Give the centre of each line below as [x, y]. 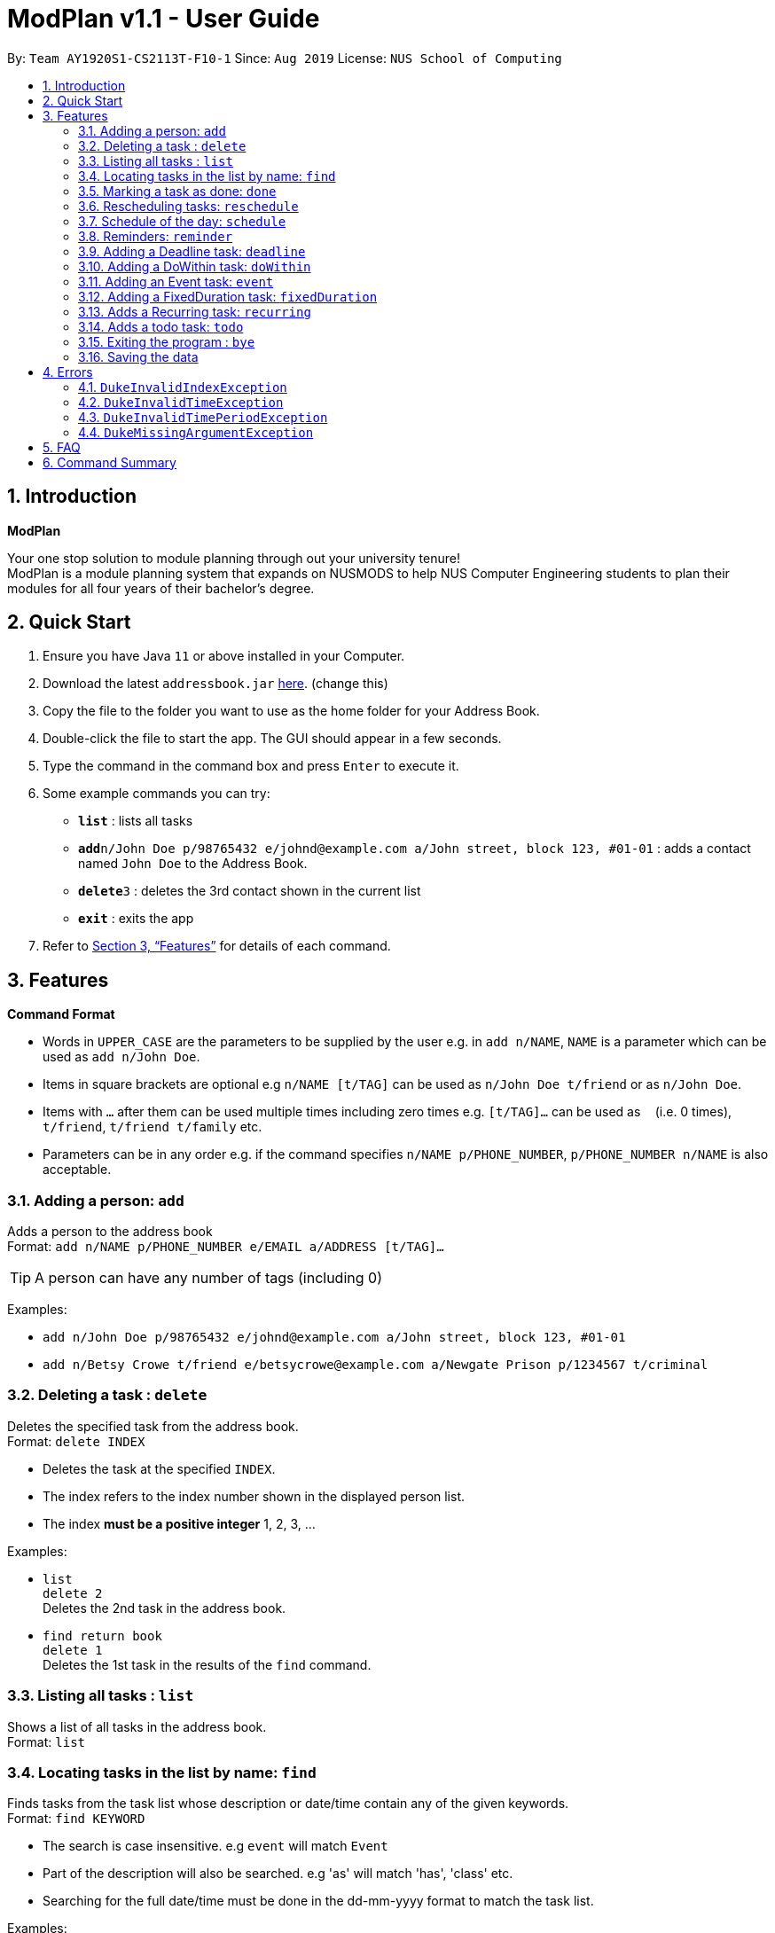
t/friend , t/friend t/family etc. [153, 1127]
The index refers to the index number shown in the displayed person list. [254, 1496]
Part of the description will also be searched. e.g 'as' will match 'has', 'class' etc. [278, 1874]
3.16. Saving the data [138, 356]
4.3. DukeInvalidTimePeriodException [203, 417]
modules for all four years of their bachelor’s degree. [161, 588]
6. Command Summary [110, 462]
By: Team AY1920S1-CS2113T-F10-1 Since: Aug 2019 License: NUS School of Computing [285, 58]
